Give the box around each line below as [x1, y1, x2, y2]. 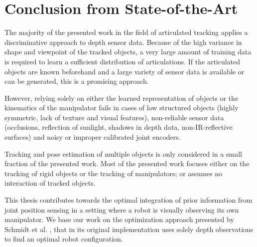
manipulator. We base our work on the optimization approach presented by [4, 214, 234, 225]
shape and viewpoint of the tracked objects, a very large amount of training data [4, 46, 252, 57]
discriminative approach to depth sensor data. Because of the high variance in [4, 36, 242, 47]
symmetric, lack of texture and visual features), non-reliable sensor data [4, 112, 224, 122]
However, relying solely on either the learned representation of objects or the [4, 92, 239, 103]
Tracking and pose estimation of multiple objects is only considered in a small [4, 148, 242, 159]
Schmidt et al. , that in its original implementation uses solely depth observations [4, 224, 254, 234]
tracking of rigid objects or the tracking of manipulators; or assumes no [4, 168, 222, 178]
